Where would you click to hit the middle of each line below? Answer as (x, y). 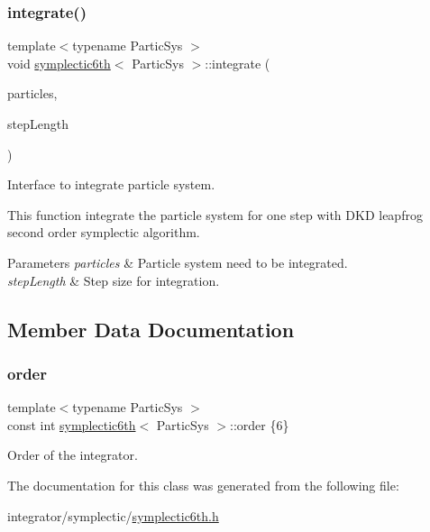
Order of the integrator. (73, 455)
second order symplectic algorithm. (104, 232)
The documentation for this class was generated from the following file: (203, 485)
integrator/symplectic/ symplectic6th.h (113, 515)
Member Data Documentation (151, 329)
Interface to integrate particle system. (111, 184)
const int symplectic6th (72, 424)
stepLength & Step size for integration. (114, 280)
